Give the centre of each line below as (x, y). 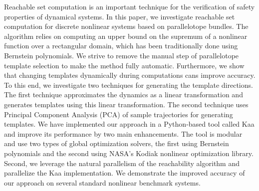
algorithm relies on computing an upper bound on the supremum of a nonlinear (126, 36)
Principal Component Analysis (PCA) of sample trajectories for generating (119, 114)
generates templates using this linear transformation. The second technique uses (126, 104)
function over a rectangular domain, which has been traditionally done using (121, 46)
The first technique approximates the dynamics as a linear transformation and (124, 95)
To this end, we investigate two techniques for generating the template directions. (129, 85)
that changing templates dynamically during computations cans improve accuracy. (130, 75)
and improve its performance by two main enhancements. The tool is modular (123, 133)
